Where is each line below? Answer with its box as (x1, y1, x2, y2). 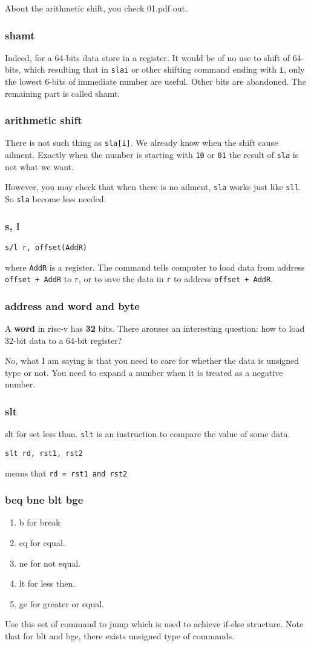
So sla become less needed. (5, 193, 106, 205)
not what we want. (5, 160, 74, 173)
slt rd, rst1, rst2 (5, 449, 83, 458)
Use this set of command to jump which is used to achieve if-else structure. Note (5, 618, 304, 630)
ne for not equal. (19, 556, 80, 569)
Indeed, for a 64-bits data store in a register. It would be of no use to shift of (5, 51, 290, 64)
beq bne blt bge (5, 492, 83, 507)
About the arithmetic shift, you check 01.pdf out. (5, 2, 188, 14)
